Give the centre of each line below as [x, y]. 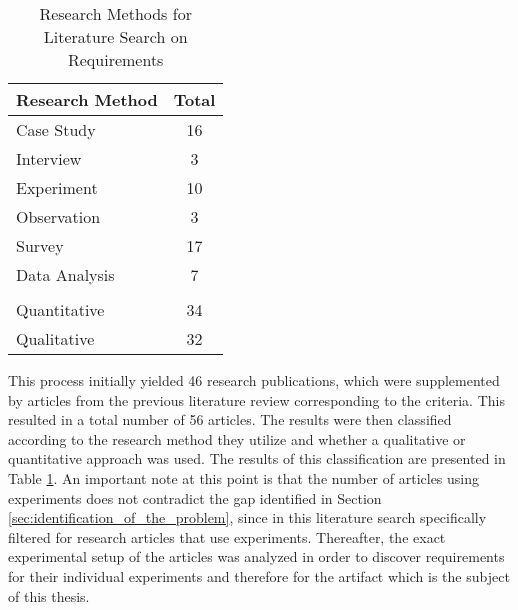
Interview [49, 158]
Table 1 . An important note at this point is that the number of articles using [244, 477]
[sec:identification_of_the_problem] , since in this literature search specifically [247, 517]
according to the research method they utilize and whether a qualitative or [237, 438]
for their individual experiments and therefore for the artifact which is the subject [259, 575]
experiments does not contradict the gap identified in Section [195, 497]
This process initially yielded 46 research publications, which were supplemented [254, 380]
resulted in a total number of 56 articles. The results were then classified [230, 419]
